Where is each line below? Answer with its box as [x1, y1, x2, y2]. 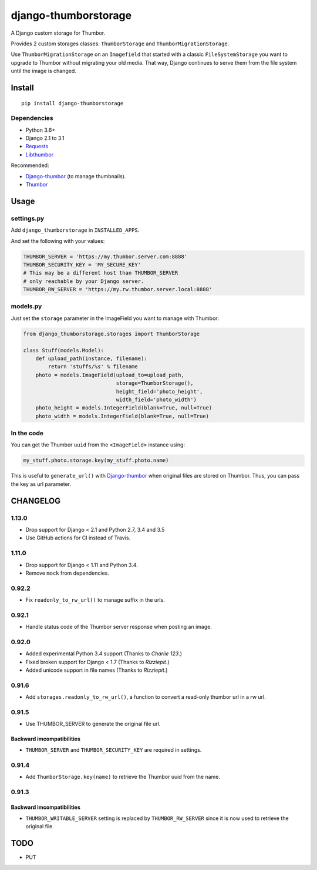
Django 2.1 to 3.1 [25, 135, 65, 142]
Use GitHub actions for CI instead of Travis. [25, 534, 131, 541]
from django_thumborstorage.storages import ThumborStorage [23, 330, 200, 337]
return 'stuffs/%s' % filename [48, 364, 138, 370]
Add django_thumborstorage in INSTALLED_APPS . [11, 226, 140, 234]
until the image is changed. [11, 68, 76, 75]
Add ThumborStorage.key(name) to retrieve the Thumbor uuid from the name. [25, 773, 220, 780]
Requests [25, 143, 49, 150]
